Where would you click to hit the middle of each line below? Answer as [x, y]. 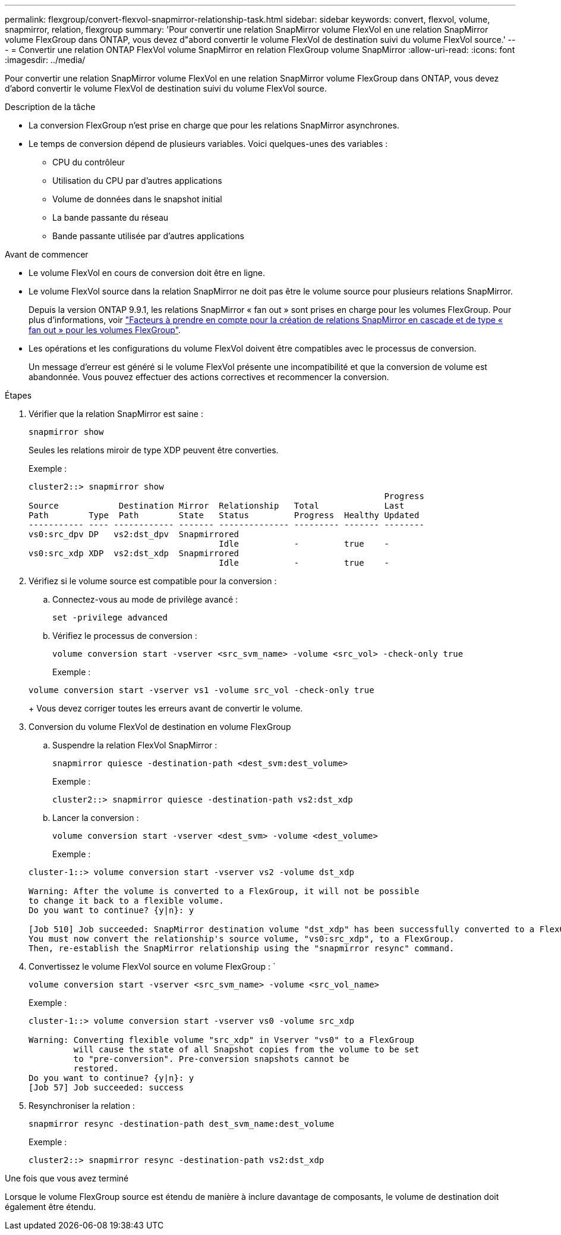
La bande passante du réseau [111, 217]
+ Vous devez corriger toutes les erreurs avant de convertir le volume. [166, 708]
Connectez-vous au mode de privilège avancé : [145, 599]
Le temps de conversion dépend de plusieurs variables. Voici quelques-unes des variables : [208, 144]
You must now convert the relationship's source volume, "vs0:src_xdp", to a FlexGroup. [242, 939]
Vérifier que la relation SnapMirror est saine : [116, 414]
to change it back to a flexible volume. [126, 901]
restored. [96, 1068]
